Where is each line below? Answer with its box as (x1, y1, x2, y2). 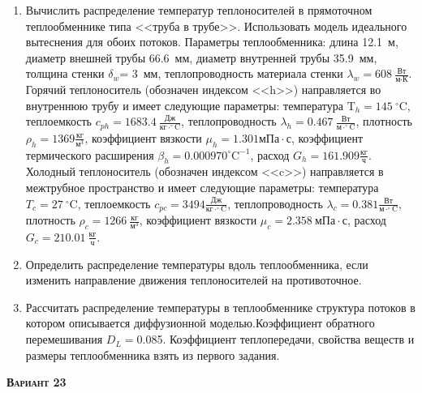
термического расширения (25, 146, 154, 163)
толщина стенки (25, 65, 105, 82)
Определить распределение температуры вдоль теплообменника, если (25, 255, 368, 272)
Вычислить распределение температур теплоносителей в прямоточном (25, 2, 372, 18)
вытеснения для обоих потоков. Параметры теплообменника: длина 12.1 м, (25, 33, 398, 50)
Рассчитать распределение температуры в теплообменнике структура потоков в (25, 298, 416, 315)
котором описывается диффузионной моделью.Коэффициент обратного (25, 314, 375, 331)
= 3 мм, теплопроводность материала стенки (119, 65, 343, 82)
